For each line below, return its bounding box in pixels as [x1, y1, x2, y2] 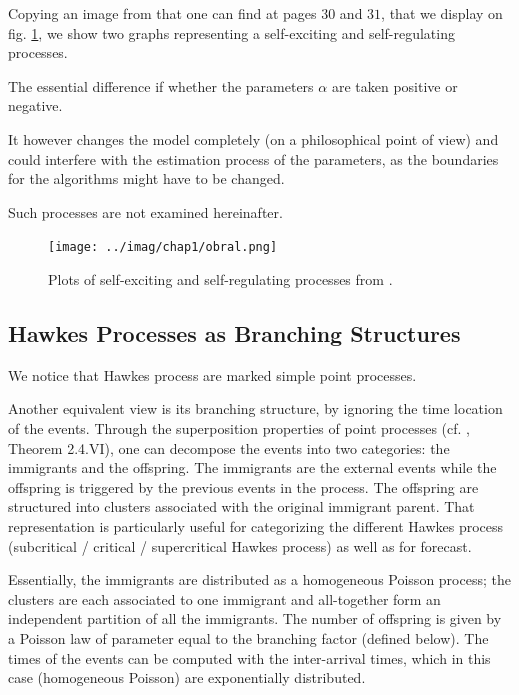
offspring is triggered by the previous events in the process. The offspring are [8, 476, 479, 497]
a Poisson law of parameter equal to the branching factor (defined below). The [8, 627, 489, 648]
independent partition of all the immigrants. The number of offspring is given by [8, 608, 502, 629]
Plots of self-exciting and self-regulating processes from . [48, 269, 393, 289]
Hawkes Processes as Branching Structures [8, 317, 461, 348]
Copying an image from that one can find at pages [8, 3, 317, 23]
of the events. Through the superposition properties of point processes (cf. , [8, 417, 470, 438]
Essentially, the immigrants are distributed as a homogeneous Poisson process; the [8, 569, 511, 590]
